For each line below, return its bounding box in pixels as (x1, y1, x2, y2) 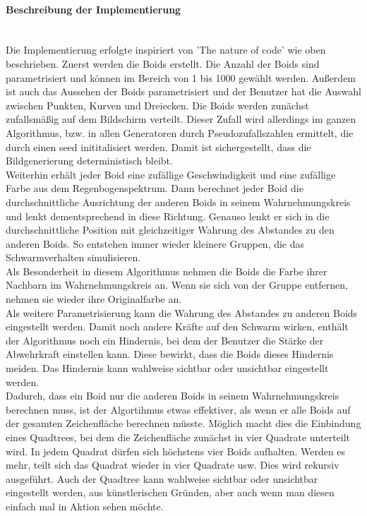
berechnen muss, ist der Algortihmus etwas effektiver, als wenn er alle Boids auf (6, 402, 351, 416)
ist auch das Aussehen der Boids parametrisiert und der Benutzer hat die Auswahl (6, 84, 361, 99)
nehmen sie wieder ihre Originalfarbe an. (6, 292, 182, 306)
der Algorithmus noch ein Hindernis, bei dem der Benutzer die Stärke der (6, 332, 324, 347)
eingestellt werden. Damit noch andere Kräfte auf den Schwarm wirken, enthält (6, 319, 349, 334)
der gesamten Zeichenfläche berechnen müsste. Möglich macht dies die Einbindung (6, 416, 361, 431)
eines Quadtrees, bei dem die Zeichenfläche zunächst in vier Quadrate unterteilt (6, 430, 351, 445)
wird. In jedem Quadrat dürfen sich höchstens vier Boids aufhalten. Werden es (6, 443, 346, 458)
